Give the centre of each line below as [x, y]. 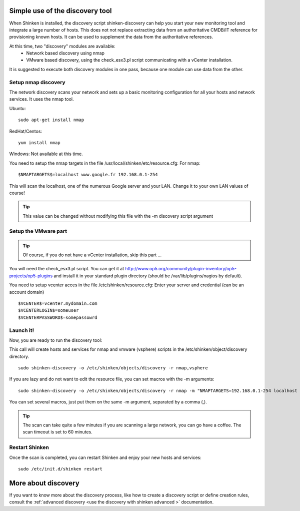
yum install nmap [39, 142]
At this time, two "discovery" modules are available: [62, 46]
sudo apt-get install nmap [51, 120]
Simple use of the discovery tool [60, 11]
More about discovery [44, 483]
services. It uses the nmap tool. [41, 99]
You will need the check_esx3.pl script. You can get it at [67, 269]
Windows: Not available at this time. [46, 154]
